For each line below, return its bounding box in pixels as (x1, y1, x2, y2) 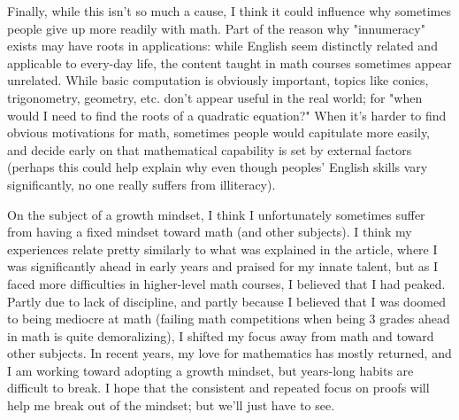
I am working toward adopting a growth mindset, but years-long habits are (7, 361, 414, 379)
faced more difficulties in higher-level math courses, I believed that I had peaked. (7, 274, 446, 292)
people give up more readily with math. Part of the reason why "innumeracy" (7, 19, 425, 37)
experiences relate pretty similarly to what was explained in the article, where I (7, 239, 438, 258)
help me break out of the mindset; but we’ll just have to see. (7, 396, 335, 415)
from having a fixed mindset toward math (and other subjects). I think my (7, 222, 412, 241)
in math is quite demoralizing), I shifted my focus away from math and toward (7, 326, 434, 345)
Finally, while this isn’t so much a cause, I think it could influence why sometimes (7, 2, 451, 19)
